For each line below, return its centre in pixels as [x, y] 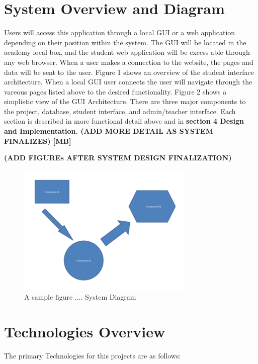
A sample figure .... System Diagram [80, 296]
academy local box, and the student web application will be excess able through [127, 52]
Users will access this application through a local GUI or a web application [120, 32]
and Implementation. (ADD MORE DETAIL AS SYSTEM [109, 131]
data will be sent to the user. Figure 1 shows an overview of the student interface [129, 72]
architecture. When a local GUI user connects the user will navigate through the [128, 82]
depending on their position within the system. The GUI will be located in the [125, 42]
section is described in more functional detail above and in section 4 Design [124, 121]
